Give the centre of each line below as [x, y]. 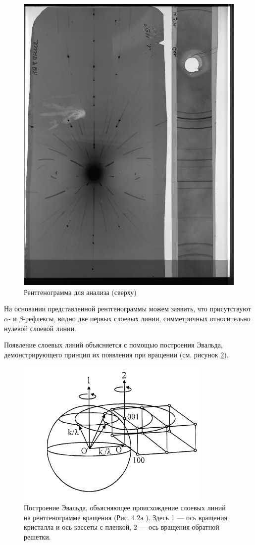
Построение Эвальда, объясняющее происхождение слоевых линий [125, 508]
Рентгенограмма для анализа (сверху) [80, 292]
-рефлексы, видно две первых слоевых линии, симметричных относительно [137, 319]
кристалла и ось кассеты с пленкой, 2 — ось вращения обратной [122, 527]
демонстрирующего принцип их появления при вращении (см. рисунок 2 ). [116, 354]
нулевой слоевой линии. [40, 328]
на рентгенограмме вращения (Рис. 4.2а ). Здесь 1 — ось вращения [126, 517]
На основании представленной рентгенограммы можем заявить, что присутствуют [127, 309]
